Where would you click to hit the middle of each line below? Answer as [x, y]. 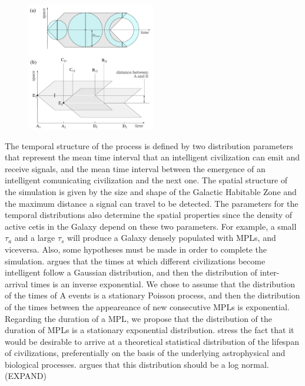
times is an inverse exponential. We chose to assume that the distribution [163, 283]
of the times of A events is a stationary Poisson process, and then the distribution [152, 295]
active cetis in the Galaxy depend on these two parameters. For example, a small [151, 226]
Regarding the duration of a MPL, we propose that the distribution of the [139, 318]
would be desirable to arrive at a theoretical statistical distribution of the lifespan [152, 341]
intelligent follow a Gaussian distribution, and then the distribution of [131, 272]
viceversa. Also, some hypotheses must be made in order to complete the [136, 249]
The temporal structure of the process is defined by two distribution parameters [149, 145]
